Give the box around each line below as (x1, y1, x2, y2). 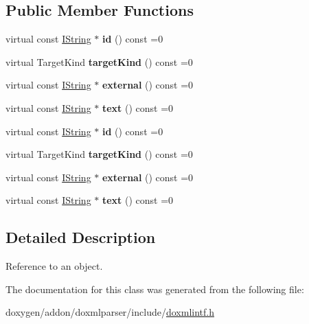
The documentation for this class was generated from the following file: (5, 281, 304, 296)
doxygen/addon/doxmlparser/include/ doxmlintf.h (5, 305, 214, 319)
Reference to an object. (5, 259, 103, 273)
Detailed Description (5, 227, 156, 248)
